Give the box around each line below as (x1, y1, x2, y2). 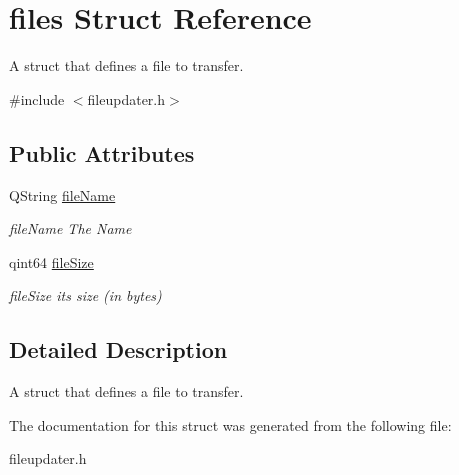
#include (9, 88, 65, 109)
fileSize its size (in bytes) (9, 285, 162, 306)
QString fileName (9, 184, 116, 205)
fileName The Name (9, 218, 132, 239)
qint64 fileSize (9, 251, 94, 272)
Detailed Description (9, 334, 228, 365)
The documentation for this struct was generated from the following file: (9, 414, 452, 435)
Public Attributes (9, 137, 195, 168)
